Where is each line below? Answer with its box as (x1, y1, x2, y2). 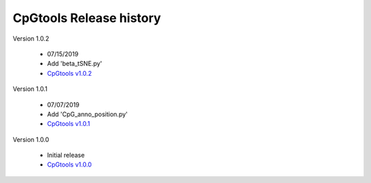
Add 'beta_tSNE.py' (47, 59, 102, 68)
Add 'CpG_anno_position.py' (47, 110, 128, 118)
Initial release (47, 151, 85, 160)
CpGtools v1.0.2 (47, 69, 92, 77)
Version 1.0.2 (12, 34, 49, 43)
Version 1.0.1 (12, 85, 48, 93)
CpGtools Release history (12, 10, 161, 25)
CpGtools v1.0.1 (47, 120, 91, 128)
